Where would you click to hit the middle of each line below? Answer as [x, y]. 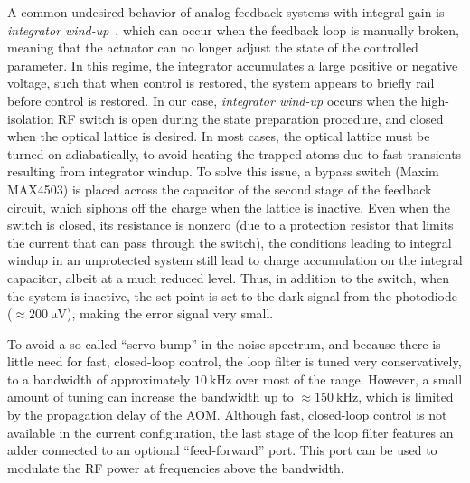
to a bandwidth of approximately [99, 379]
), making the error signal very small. [170, 313]
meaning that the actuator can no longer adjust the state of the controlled [213, 47]
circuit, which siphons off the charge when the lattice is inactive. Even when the [229, 207]
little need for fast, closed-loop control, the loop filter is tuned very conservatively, [235, 361]
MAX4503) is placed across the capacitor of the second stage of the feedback [220, 189]
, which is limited [406, 397]
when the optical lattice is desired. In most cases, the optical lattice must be [219, 136]
